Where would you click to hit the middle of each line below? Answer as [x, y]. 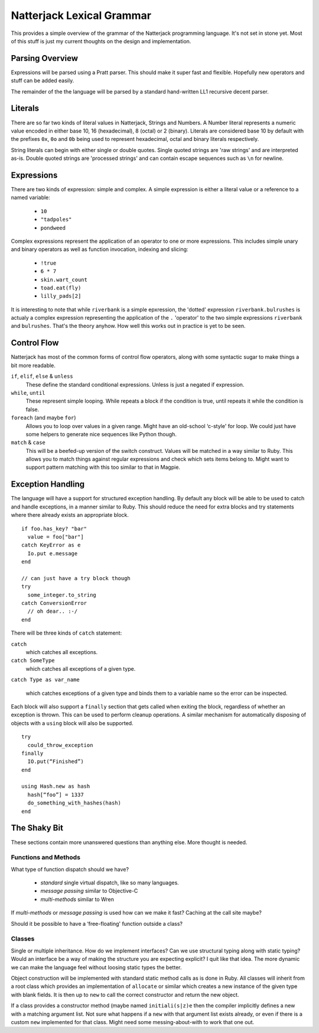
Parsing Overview [44, 58]
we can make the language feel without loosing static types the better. [96, 967]
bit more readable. [33, 365]
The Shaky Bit [37, 828]
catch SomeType [33, 661]
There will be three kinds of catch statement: [66, 633]
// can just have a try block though [76, 578]
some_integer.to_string [62, 595]
